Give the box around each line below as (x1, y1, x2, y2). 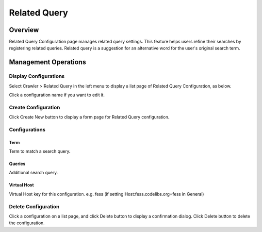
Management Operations (9, 58, 86, 66)
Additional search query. (9, 170, 58, 176)
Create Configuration (9, 104, 60, 111)
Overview (9, 26, 39, 34)
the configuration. (9, 220, 45, 226)
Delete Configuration (9, 203, 60, 210)
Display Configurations (9, 73, 65, 80)
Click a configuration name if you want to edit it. (9, 92, 105, 98)
